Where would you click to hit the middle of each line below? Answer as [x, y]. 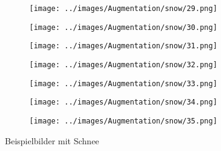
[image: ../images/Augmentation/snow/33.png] [123, 83]
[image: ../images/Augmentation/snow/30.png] [123, 27]
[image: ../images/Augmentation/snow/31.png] [123, 46]
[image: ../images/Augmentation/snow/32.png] [123, 64]
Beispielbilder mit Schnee [52, 140]
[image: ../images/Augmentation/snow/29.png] [123, 9]
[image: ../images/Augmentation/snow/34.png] [123, 102]
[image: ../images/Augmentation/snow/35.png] [123, 121]
